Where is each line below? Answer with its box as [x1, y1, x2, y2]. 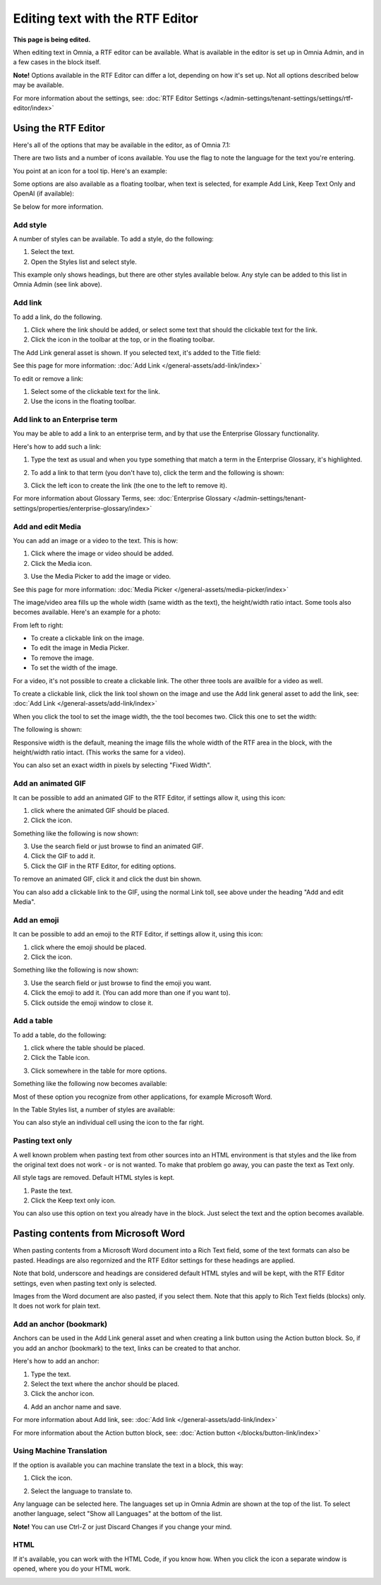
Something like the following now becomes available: [13, 1080, 167, 1088]
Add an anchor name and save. [30, 1402, 121, 1411]
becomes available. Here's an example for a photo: [13, 608, 162, 617]
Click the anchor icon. [30, 1390, 95, 1398]
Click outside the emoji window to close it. [30, 999, 153, 1007]
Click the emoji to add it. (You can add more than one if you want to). [30, 989, 231, 997]
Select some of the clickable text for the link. [30, 387, 161, 395]
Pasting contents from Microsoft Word [13, 1228, 186, 1240]
